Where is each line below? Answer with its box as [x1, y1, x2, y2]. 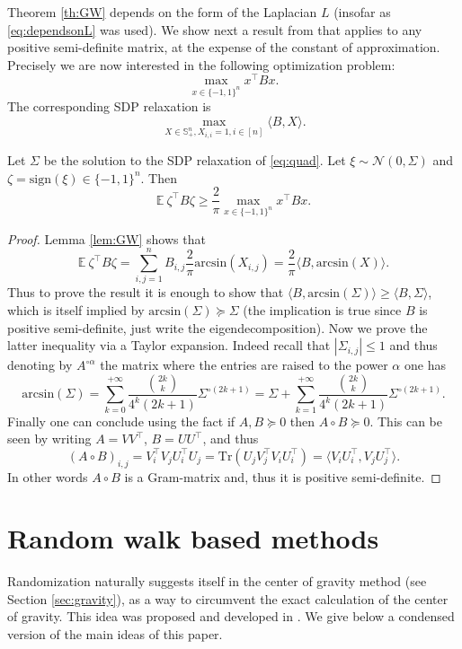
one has [404, 355, 446, 374]
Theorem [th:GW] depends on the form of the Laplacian [7, 3, 317, 21]
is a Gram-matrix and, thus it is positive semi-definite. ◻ [124, 467, 441, 486]
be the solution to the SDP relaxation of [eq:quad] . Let [43, 151, 346, 170]
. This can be [369, 411, 443, 430]
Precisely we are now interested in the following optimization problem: [7, 55, 395, 74]
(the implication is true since [243, 301, 402, 319]
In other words [7, 467, 88, 486]
